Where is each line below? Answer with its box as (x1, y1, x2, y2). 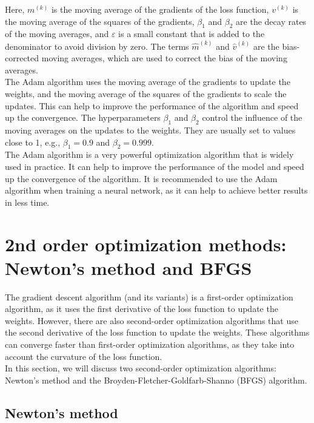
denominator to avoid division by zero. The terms (5, 39, 189, 52)
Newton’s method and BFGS (5, 255, 252, 280)
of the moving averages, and (5, 27, 109, 40)
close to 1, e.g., (5, 135, 61, 148)
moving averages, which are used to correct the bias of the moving (41, 52, 287, 64)
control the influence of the (202, 111, 302, 124)
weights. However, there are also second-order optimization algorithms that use (5, 314, 298, 327)
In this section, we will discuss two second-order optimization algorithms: (5, 362, 276, 374)
